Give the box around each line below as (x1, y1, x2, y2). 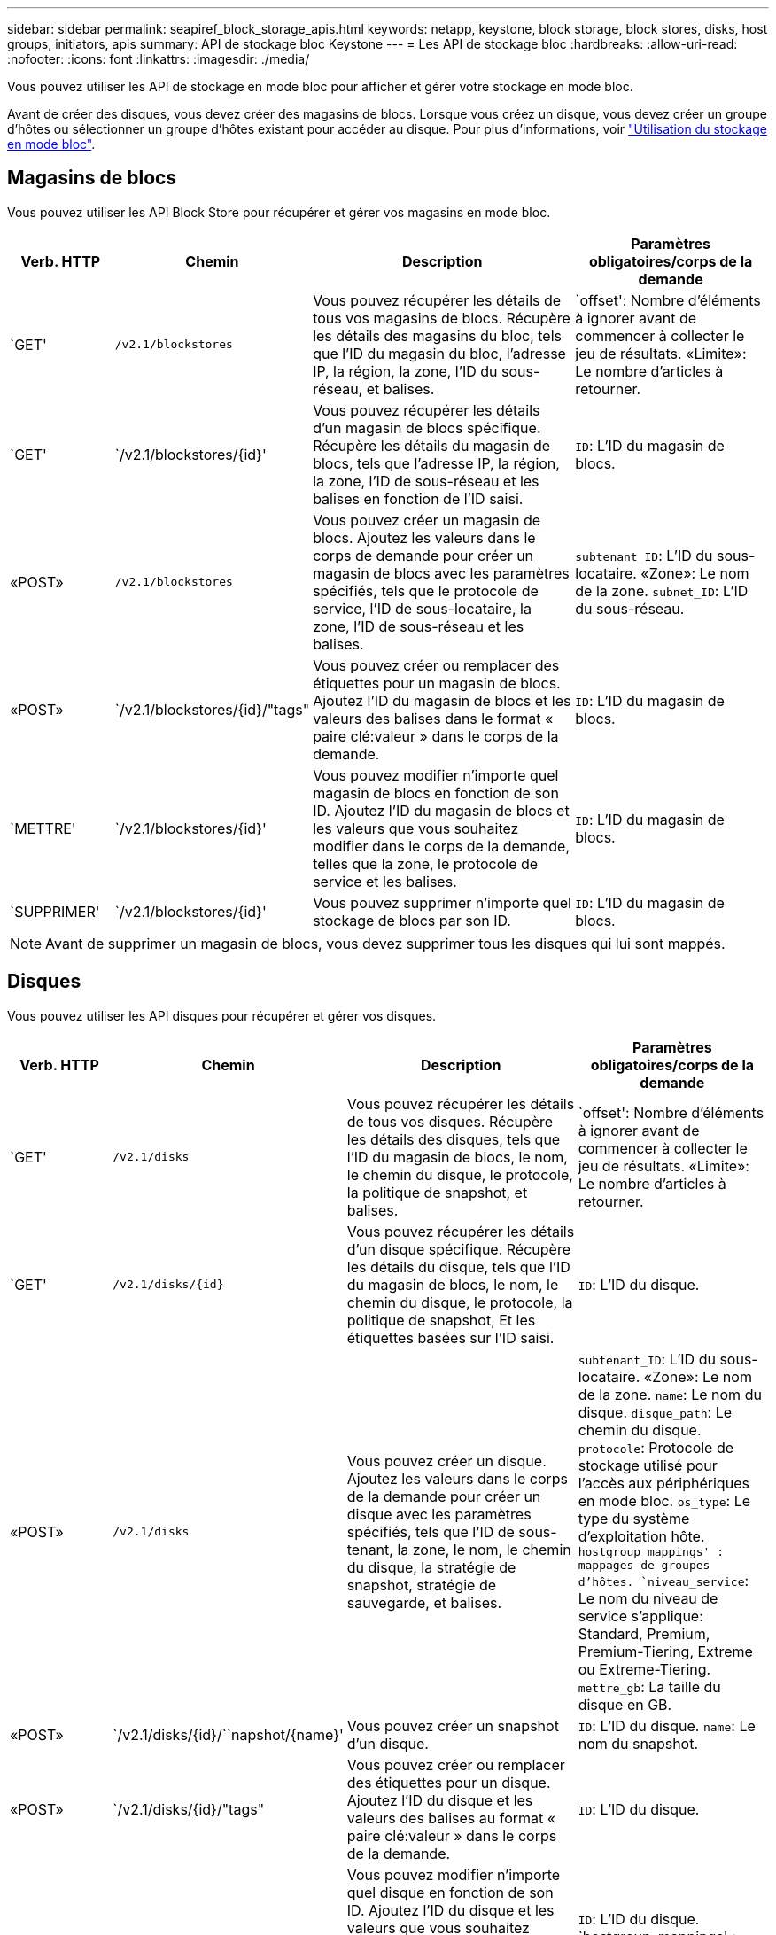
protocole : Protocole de (578, 1438, 734, 1457)
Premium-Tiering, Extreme (578, 1642, 753, 1660)
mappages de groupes (578, 1558, 710, 1572)
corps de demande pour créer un (313, 546, 534, 564)
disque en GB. (578, 1695, 672, 1714)
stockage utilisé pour (578, 1456, 718, 1474)
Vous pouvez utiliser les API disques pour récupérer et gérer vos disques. (7, 1007, 437, 1023)
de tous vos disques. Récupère (346, 1112, 554, 1131)
